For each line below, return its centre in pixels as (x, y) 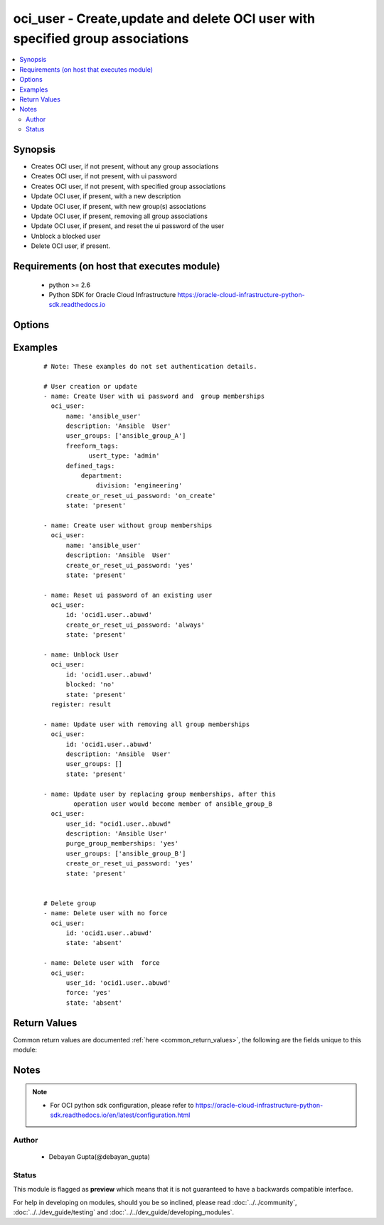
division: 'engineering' (139, 486)
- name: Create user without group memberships (128, 525)
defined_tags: (90, 466)
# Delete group (70, 903)
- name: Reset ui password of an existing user (128, 595)
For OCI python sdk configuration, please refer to (122, 1105)
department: (102, 476)
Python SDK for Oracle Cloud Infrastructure (112, 294)
